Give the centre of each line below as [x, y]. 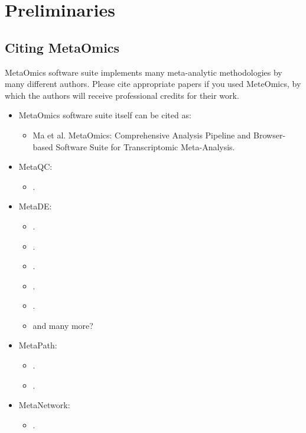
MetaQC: [35, 167]
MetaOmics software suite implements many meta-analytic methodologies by [144, 72]
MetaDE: [35, 206]
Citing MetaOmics [62, 47]
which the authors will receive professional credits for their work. [122, 95]
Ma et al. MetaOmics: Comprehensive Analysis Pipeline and [142, 135]
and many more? [63, 325]
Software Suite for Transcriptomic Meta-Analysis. [145, 146]
